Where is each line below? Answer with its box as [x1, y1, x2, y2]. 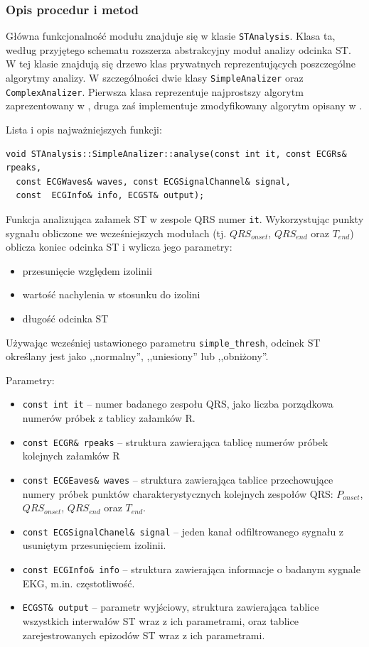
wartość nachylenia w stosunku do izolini [22, 287, 200, 302]
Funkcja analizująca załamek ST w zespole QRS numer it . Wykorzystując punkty [6, 211, 364, 226]
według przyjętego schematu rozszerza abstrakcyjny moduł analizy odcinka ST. [6, 42, 351, 57]
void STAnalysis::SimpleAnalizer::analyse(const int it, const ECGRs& [6, 148, 347, 159]
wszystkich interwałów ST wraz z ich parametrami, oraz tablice [22, 613, 299, 628]
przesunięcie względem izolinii [22, 263, 152, 278]
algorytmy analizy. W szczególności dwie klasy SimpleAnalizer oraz [6, 70, 304, 85]
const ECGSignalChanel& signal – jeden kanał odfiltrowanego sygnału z [22, 523, 344, 538]
